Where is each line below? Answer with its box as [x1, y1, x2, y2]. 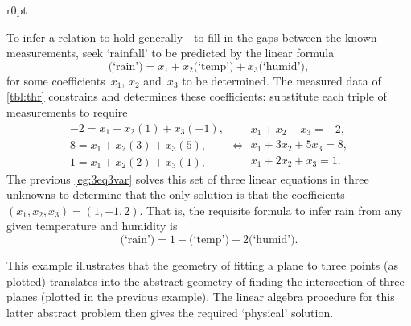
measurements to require [6, 103, 128, 120]
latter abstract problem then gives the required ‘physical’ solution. [6, 303, 334, 320]
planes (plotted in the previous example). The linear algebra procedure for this [6, 288, 395, 305]
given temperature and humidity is [6, 217, 178, 234]
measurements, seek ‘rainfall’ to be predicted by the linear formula [6, 44, 335, 61]
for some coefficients [6, 72, 105, 89]
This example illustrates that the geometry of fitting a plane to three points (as [6, 257, 398, 274]
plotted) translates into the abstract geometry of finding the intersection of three [6, 272, 405, 289]
